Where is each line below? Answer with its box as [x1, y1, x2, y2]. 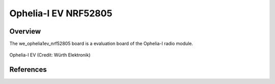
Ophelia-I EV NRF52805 [9, 8, 113, 19]
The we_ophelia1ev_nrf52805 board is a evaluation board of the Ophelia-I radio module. [9, 41, 194, 47]
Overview [9, 27, 41, 36]
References [9, 65, 47, 74]
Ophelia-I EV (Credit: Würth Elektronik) [9, 52, 91, 58]
